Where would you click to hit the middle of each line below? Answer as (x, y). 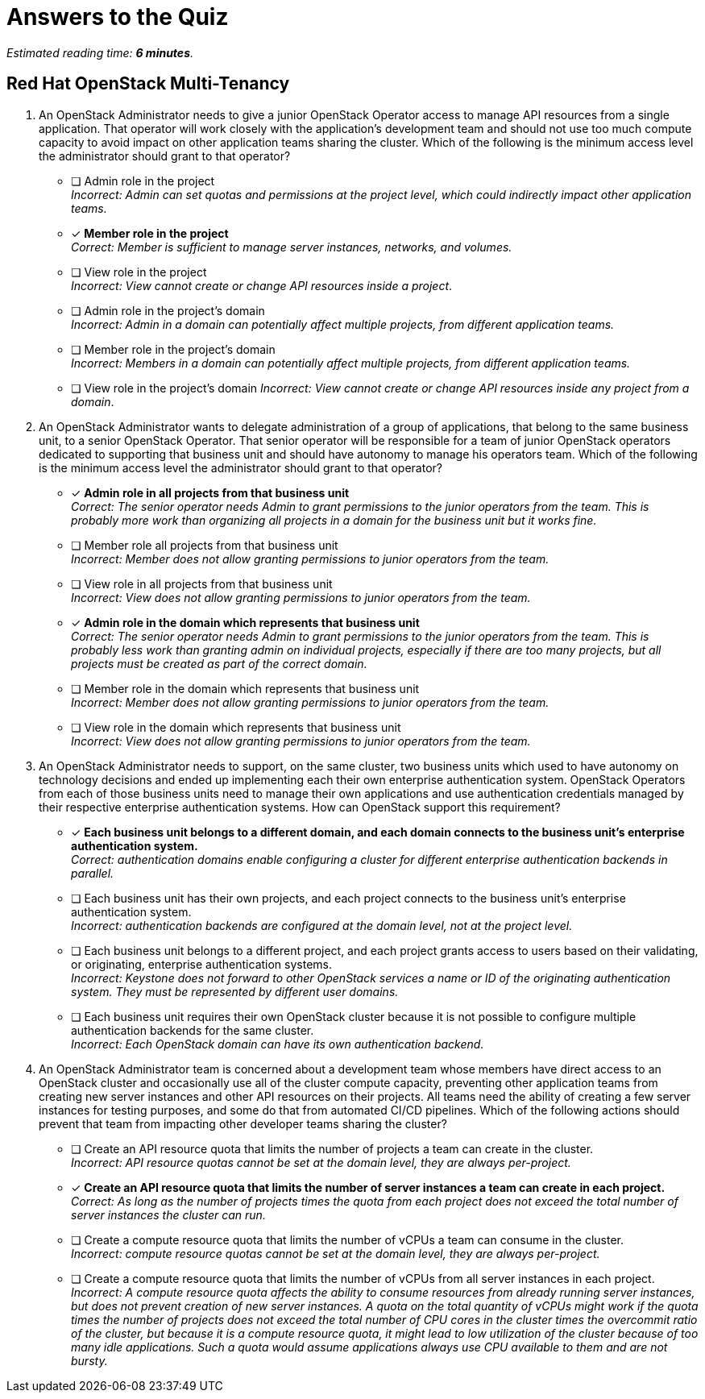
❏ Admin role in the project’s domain (168, 310)
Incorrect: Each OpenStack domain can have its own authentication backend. (278, 1044)
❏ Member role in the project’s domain (173, 349)
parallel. (93, 873)
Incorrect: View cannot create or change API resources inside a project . (262, 285)
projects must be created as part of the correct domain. (219, 663)
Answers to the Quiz (118, 17)
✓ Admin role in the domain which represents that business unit (245, 622)
